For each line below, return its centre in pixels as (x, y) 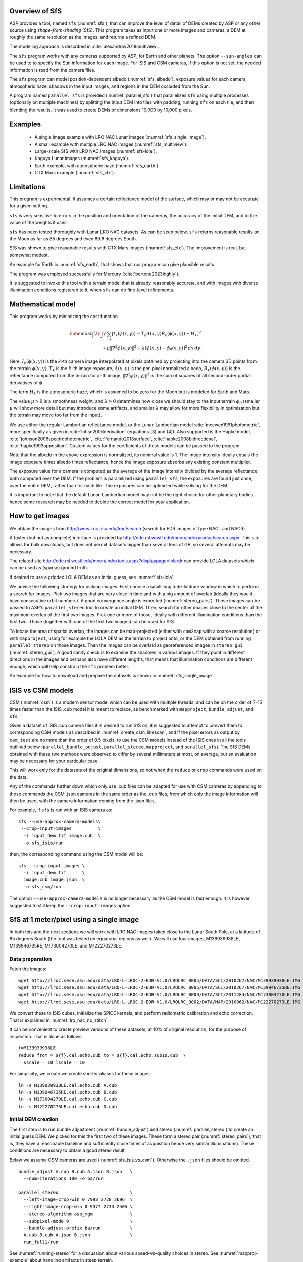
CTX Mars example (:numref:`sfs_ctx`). (75, 173)
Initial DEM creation (34, 1119)
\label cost (81, 334)
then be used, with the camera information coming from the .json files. (83, 801)
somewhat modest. (29, 255)
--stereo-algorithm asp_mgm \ (78, 1214)
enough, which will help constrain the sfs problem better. (69, 666)
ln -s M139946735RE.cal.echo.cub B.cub (68, 1092)
